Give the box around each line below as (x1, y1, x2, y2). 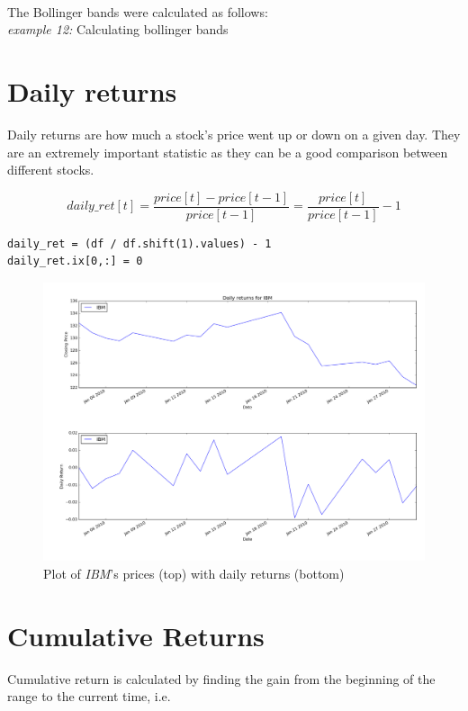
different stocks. (7, 160, 94, 179)
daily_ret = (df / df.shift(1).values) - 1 (7, 237, 272, 250)
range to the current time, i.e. (7, 687, 171, 706)
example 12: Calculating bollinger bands (7, 20, 229, 39)
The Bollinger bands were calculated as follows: (7, 2, 268, 21)
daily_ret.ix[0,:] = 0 (7, 255, 143, 268)
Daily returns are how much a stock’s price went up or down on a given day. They (7, 124, 461, 143)
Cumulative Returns (7, 616, 265, 653)
